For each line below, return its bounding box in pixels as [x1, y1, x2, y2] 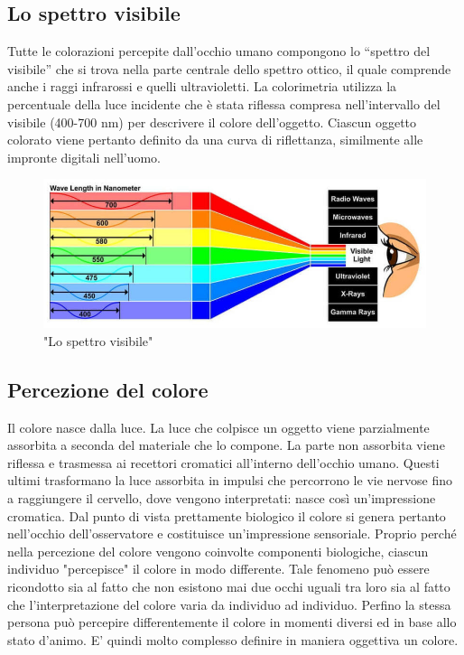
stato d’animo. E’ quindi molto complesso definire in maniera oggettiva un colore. [7, 630, 459, 649]
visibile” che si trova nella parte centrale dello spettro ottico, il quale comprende [7, 59, 451, 78]
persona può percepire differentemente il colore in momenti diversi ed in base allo [7, 613, 457, 632]
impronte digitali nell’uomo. [7, 147, 162, 166]
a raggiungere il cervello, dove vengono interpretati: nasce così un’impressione [7, 488, 436, 507]
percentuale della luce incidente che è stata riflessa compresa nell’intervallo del [7, 94, 441, 113]
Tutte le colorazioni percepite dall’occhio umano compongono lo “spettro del [7, 42, 431, 61]
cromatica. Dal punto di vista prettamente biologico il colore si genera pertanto [7, 506, 446, 525]
